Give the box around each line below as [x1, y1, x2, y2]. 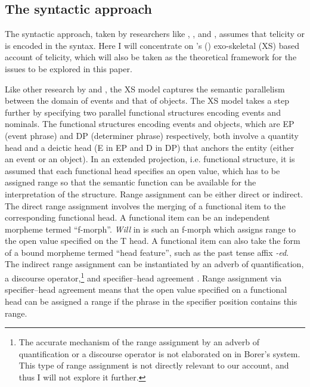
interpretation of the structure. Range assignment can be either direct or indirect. [5, 187, 303, 200]
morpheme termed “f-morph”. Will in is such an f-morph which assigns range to [5, 222, 296, 235]
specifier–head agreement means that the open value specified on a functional [5, 283, 287, 296]
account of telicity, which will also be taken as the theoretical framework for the [5, 51, 297, 63]
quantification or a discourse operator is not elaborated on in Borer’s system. [18, 347, 300, 360]
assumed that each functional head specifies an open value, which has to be [5, 164, 280, 177]
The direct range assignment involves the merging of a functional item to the [5, 199, 286, 212]
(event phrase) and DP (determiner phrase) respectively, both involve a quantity [5, 129, 299, 141]
